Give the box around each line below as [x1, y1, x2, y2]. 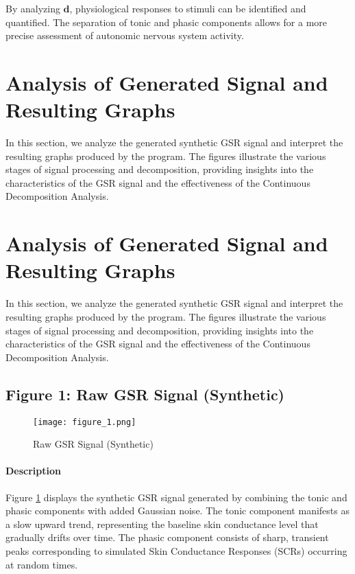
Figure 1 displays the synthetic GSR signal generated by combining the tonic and [5, 490, 347, 504]
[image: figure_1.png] [33, 417, 136, 427]
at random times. [5, 557, 78, 571]
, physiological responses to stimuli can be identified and [69, 1, 306, 15]
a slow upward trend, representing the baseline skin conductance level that [5, 516, 319, 531]
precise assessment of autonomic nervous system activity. [5, 28, 244, 43]
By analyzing [5, 1, 60, 15]
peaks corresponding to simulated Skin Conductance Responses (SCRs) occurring [5, 543, 347, 558]
